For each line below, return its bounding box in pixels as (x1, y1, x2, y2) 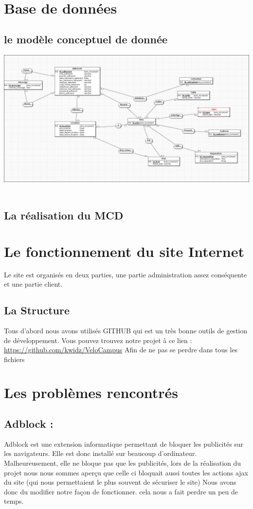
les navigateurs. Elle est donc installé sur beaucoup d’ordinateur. (4, 448, 197, 458)
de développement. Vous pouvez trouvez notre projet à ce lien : (4, 335, 192, 345)
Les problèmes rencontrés (4, 382, 179, 402)
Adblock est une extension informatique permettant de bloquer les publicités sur (4, 438, 244, 449)
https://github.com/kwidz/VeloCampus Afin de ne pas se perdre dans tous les (4, 345, 238, 355)
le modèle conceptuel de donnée (4, 31, 168, 46)
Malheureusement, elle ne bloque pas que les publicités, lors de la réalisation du (4, 458, 241, 468)
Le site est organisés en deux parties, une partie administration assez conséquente (4, 269, 247, 279)
